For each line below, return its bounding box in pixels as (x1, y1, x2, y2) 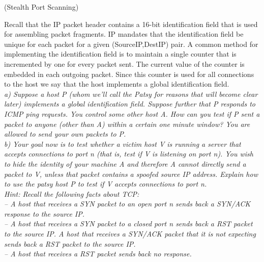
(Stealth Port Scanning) (4, 2, 79, 12)
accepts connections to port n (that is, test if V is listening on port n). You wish (4, 148, 253, 159)
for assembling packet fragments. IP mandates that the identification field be (4, 29, 244, 39)
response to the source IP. (4, 208, 85, 219)
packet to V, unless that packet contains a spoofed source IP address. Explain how (4, 168, 258, 179)
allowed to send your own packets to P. (4, 128, 126, 139)
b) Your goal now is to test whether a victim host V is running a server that (4, 138, 241, 149)
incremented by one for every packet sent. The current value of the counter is (4, 58, 245, 69)
